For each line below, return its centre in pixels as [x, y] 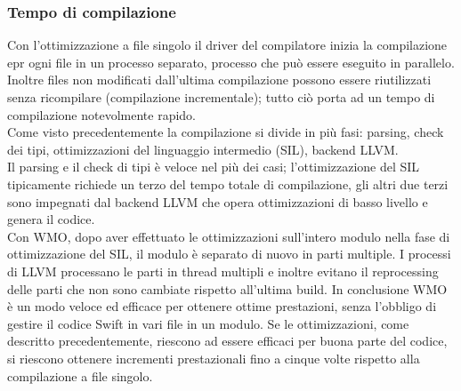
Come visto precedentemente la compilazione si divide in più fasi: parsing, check [226, 132]
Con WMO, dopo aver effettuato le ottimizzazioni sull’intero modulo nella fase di [229, 236]
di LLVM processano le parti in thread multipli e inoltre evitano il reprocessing [223, 271]
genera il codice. [51, 219]
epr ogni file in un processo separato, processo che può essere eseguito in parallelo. [231, 62]
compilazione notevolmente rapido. [101, 114]
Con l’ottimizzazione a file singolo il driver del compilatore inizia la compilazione [227, 45]
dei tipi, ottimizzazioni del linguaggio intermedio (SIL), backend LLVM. [203, 149]
